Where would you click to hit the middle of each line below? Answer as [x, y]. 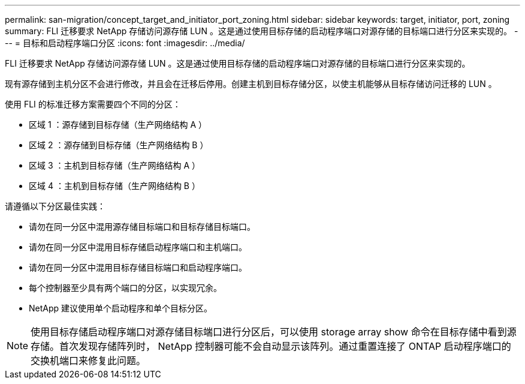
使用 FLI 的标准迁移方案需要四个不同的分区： [93, 104]
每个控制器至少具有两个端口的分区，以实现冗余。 [125, 288]
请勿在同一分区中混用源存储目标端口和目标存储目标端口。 [142, 226]
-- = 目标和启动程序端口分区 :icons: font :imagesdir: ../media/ [125, 43]
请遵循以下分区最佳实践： [55, 206]
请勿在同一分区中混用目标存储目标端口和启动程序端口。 [138, 267]
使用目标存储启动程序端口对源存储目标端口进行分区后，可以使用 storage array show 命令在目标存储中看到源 [274, 332]
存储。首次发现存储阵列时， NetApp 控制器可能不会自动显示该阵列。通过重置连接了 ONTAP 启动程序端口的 [271, 346]
